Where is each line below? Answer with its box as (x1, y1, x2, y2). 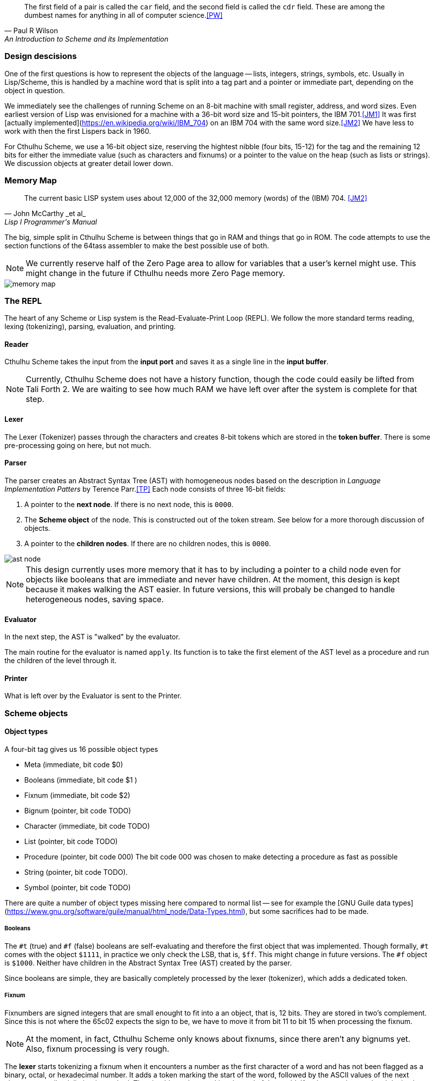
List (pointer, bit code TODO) (24, 837, 118, 846)
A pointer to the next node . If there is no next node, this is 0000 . (24, 500, 234, 509)
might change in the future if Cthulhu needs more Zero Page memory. (26, 268, 285, 278)
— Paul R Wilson (4, 26, 58, 35)
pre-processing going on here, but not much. (4, 441, 152, 450)
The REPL (4, 295, 42, 306)
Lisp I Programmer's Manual (4, 217, 97, 226)
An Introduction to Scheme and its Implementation (4, 35, 168, 43)
